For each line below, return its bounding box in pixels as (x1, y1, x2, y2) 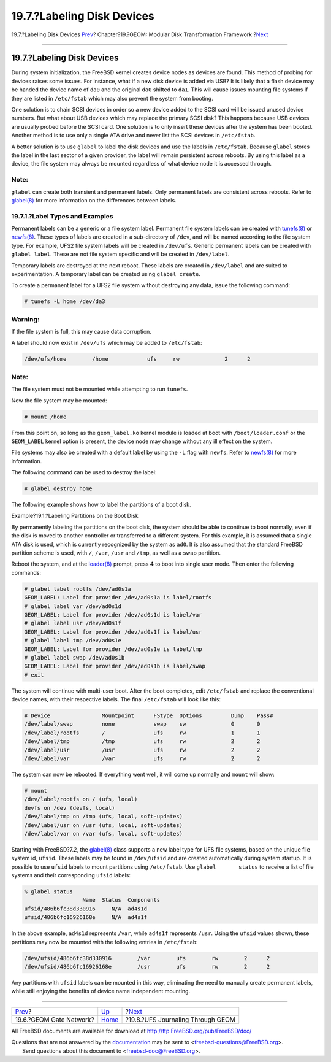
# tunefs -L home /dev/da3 (24, 298, 105, 305)
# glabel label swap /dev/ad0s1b (24, 654, 125, 661)
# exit (24, 671, 44, 678)
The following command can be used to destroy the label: (11, 469, 157, 476)
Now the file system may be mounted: (11, 396, 107, 404)
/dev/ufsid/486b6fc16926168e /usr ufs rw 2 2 (24, 963, 270, 971)
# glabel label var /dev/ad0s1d (24, 602, 122, 610)
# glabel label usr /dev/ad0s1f (24, 620, 122, 627)
